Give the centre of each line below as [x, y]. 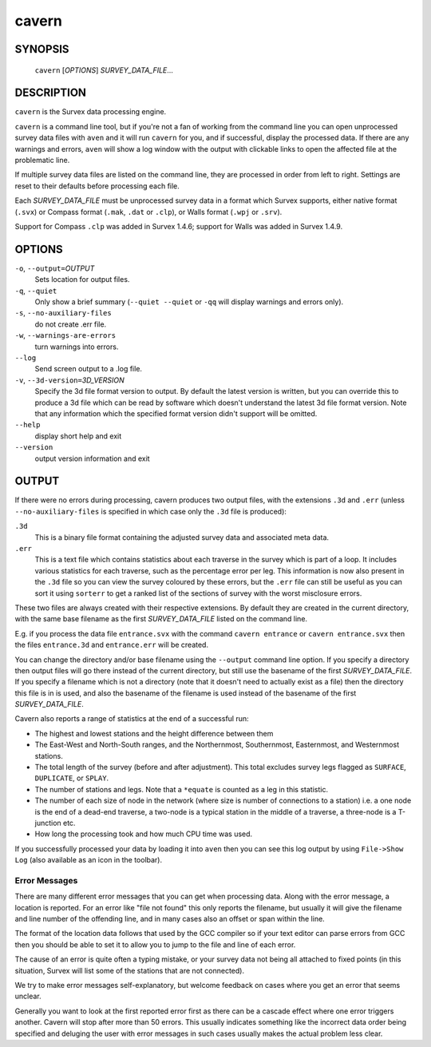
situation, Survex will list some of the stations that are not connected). [130, 970]
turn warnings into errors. [77, 347]
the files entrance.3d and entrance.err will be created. [112, 645]
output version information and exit [93, 458]
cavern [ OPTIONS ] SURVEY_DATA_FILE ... [104, 70]
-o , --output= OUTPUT [55, 268]
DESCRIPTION [51, 93]
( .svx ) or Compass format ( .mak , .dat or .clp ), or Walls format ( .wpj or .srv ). [148, 212]
